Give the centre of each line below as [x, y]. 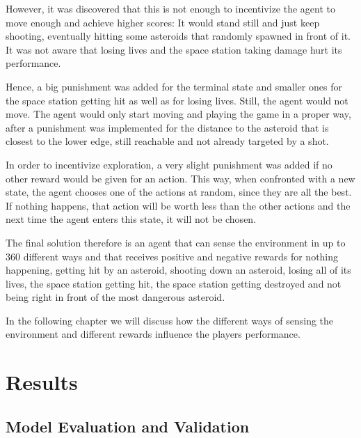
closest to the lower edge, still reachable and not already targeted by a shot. [167, 141]
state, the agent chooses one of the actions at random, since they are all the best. [179, 192]
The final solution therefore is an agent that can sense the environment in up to [176, 242]
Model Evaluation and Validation [128, 426]
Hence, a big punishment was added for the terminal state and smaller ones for [174, 86]
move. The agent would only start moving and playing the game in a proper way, [178, 114]
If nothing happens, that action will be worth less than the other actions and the [178, 205]
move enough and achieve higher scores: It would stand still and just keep [163, 22]
